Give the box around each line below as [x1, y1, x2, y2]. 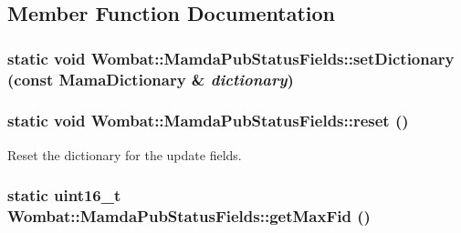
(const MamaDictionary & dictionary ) [7, 67, 294, 90]
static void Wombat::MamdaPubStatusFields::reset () [7, 109, 409, 132]
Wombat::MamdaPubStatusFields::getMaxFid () [7, 205, 371, 228]
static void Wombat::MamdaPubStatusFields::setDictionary [7, 46, 455, 69]
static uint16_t [7, 184, 121, 207]
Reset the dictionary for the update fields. [7, 145, 242, 164]
